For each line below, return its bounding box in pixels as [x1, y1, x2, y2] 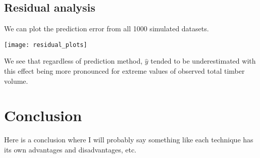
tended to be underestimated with [150, 56, 256, 66]
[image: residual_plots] [4, 41, 87, 48]
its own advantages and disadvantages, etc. [4, 144, 137, 154]
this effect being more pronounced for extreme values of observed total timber [4, 66, 245, 76]
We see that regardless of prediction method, [4, 56, 143, 66]
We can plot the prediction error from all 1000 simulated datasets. [4, 23, 209, 34]
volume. [4, 75, 28, 86]
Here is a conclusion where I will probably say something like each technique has [4, 134, 253, 145]
